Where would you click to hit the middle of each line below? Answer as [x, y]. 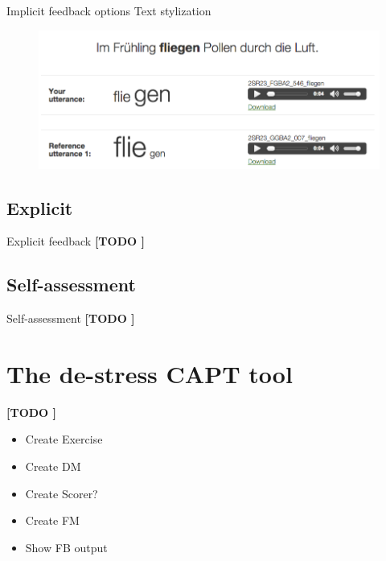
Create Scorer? [62, 493]
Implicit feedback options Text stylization [109, 10]
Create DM [53, 466]
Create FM [52, 520]
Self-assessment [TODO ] [71, 318]
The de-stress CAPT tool [150, 373]
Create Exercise [64, 439]
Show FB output [66, 547]
